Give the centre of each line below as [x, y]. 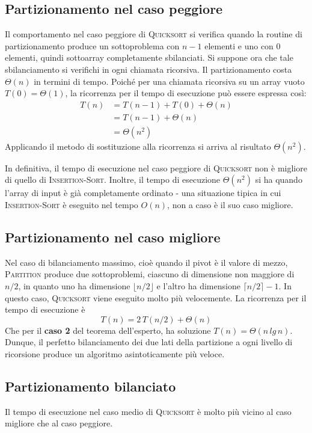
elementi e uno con [239, 45]
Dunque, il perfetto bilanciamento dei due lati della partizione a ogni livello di [149, 342]
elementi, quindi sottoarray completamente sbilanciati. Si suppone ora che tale [149, 57]
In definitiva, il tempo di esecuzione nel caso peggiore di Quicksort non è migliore [156, 167]
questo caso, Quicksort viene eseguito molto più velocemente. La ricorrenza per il [156, 297]
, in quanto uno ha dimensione [74, 286]
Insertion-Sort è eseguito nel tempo [72, 205]
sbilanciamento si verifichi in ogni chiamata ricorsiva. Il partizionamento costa [148, 69]
